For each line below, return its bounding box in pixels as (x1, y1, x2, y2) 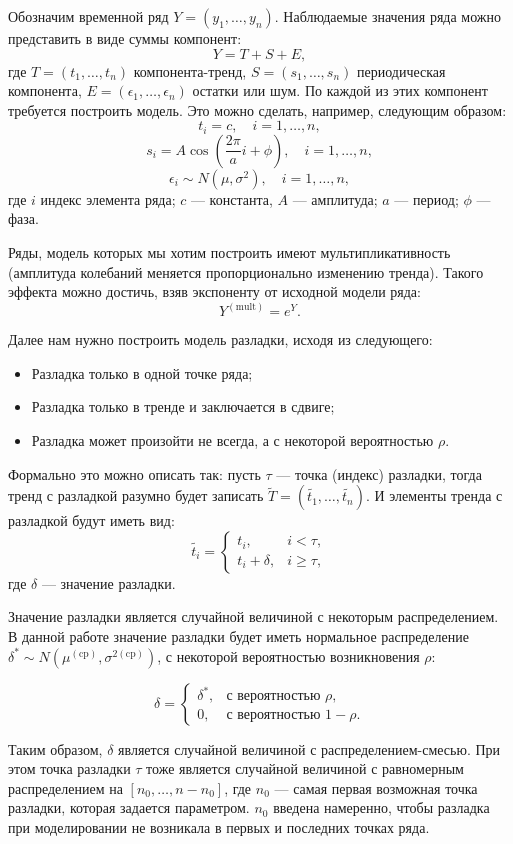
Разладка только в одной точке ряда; (31, 362, 253, 383)
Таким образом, (8, 738, 103, 759)
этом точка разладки (8, 758, 131, 779)
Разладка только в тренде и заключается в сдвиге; (31, 396, 335, 417)
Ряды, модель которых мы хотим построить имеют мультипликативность (8, 242, 451, 263)
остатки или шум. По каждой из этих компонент (192, 80, 488, 101)
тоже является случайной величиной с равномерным (146, 758, 464, 779)
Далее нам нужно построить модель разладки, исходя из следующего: (8, 329, 433, 350)
